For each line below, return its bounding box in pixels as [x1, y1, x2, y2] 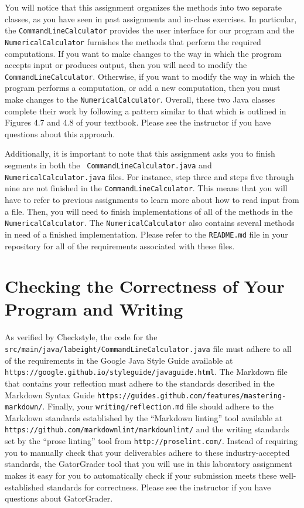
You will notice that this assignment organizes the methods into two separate [5, 1, 282, 13]
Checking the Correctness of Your [5, 274, 285, 298]
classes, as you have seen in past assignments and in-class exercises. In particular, [5, 12, 297, 25]
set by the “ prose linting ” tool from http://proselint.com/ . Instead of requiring [5, 435, 298, 447]
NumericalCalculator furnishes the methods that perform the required [5, 35, 261, 48]
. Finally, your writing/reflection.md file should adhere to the [42, 400, 274, 412]
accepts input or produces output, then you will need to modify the [5, 59, 247, 71]
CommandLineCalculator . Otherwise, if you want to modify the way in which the [5, 70, 295, 82]
